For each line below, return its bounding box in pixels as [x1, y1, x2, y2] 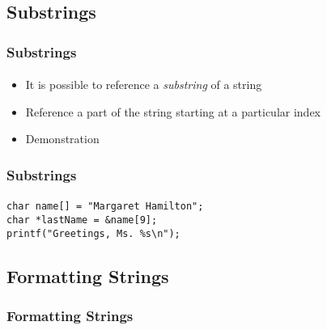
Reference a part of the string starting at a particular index [25, 103, 321, 120]
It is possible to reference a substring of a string [25, 76, 262, 93]
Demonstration [25, 130, 100, 147]
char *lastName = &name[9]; [6, 214, 158, 226]
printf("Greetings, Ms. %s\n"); [6, 227, 180, 239]
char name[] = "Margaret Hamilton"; [6, 201, 204, 213]
